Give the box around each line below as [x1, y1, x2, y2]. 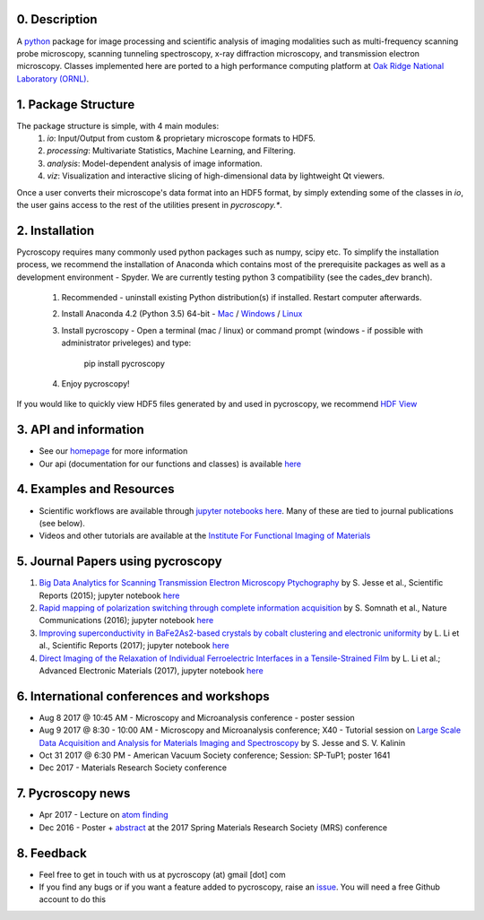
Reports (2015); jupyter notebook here [39, 590, 180, 601]
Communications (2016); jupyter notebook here [39, 615, 214, 626]
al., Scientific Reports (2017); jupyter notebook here [39, 640, 229, 651]
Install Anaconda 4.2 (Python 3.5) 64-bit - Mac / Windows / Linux [61, 308, 303, 319]
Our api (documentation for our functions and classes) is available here [39, 458, 302, 469]
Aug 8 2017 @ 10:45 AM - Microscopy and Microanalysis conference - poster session [39, 712, 356, 723]
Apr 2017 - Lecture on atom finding [39, 810, 169, 820]
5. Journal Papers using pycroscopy [16, 554, 223, 569]
